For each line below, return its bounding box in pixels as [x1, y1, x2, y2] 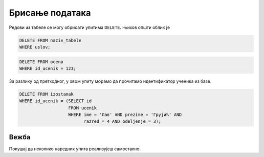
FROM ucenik [68, 105, 97, 111]
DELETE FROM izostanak [19, 91, 74, 97]
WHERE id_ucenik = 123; [19, 66, 77, 71]
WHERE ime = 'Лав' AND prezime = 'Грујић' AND [68, 112, 182, 117]
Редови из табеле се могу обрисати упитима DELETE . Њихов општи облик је [9, 24, 170, 30]
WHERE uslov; [19, 44, 51, 50]
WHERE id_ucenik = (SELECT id [19, 98, 92, 104]
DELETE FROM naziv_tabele [19, 37, 82, 43]
